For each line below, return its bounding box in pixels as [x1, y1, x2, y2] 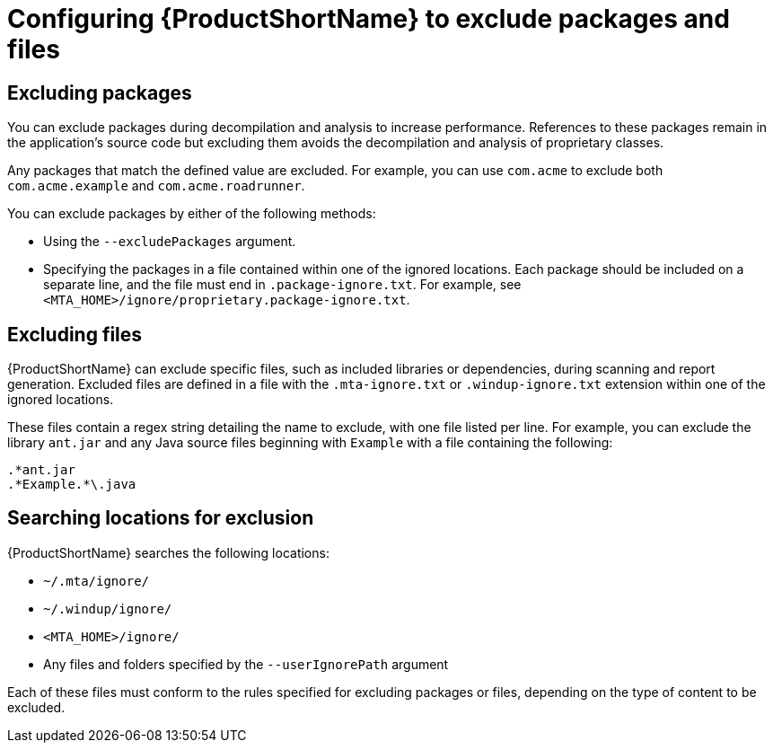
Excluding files [7, 322, 143, 346]
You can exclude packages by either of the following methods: [7, 206, 376, 222]
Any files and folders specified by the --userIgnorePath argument [43, 656, 449, 672]
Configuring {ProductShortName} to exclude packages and [7, 4, 730, 34]
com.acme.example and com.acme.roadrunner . [7, 178, 305, 194]
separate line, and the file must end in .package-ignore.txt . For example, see [43, 277, 522, 293]
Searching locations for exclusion [7, 507, 314, 530]
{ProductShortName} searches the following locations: [7, 544, 329, 560]
